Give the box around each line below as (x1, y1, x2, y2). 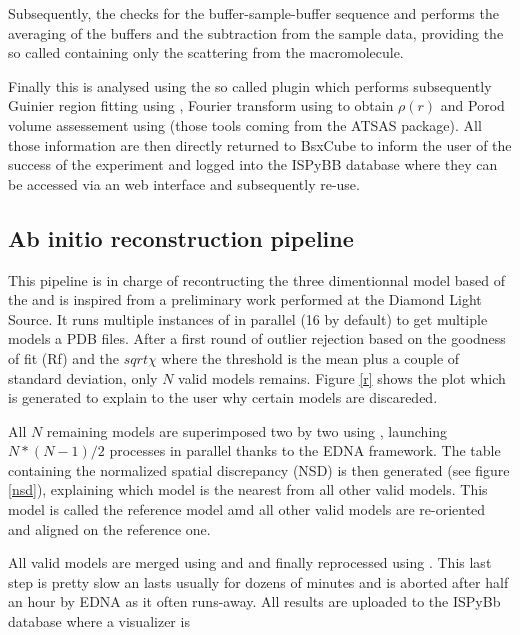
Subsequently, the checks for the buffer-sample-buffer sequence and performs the (8, 3, 499, 23)
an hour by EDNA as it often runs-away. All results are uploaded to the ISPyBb (8, 591, 501, 612)
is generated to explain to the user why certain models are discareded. (8, 387, 438, 408)
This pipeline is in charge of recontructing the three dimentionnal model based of (8, 269, 506, 290)
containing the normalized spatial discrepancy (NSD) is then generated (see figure (8, 459, 510, 480)
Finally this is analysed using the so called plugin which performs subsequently (8, 75, 492, 96)
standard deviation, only (8, 367, 158, 388)
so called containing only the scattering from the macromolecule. (8, 42, 404, 63)
